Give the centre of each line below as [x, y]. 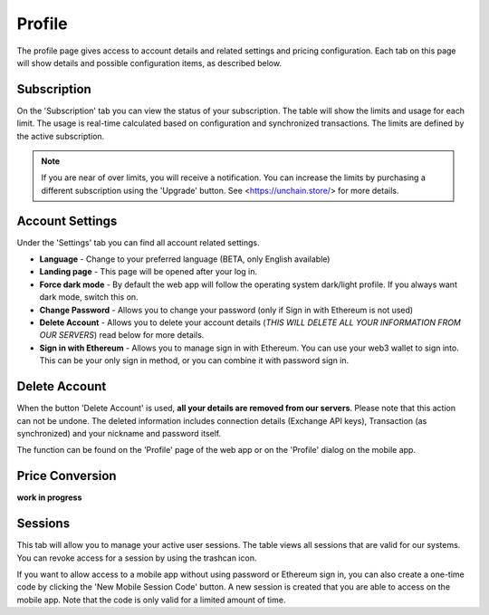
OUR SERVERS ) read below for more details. [122, 335]
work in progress [49, 497]
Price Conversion [67, 476]
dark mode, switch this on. [89, 297]
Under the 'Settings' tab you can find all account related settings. [138, 242]
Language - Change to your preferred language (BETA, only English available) [185, 259]
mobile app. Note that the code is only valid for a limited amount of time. [151, 600]
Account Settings [67, 221]
